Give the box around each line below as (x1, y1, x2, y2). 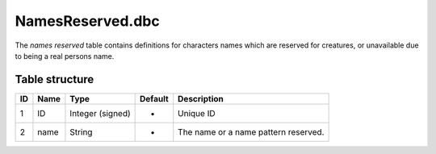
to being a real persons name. (15, 51, 115, 60)
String (69, 126, 93, 137)
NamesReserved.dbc (15, 12, 161, 30)
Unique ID (178, 107, 216, 119)
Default (140, 93, 169, 104)
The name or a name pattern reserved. (178, 126, 325, 137)
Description (178, 93, 224, 104)
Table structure (15, 73, 94, 86)
